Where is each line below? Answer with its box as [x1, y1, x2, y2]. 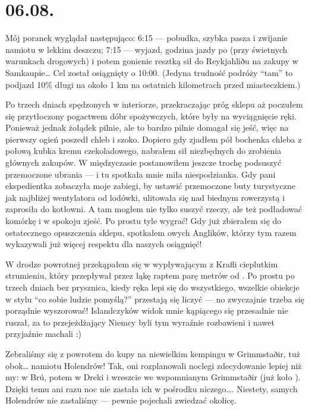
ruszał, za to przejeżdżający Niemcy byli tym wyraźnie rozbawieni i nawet [5, 316, 275, 328]
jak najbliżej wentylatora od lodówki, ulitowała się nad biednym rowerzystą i [5, 191, 285, 203]
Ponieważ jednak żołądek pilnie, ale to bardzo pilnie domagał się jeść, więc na [5, 121, 289, 134]
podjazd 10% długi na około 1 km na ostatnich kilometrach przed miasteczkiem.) [5, 78, 301, 90]
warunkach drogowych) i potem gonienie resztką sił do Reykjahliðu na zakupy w [5, 55, 298, 67]
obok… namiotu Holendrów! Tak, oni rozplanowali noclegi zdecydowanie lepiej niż [5, 359, 302, 371]
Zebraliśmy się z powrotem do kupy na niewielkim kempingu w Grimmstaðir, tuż [5, 347, 300, 359]
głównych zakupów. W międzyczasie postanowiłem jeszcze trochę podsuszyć [5, 156, 282, 169]
